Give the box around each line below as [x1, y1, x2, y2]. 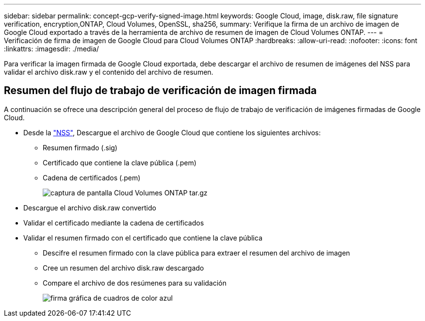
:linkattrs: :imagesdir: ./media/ [4, 45, 99, 53]
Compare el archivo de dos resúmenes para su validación [43, 278, 227, 287]
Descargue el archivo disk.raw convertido [23, 203, 156, 212]
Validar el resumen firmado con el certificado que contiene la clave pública [23, 233, 262, 242]
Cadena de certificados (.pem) [43, 173, 141, 182]
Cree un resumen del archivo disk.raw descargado [43, 263, 204, 272]
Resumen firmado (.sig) [43, 143, 117, 152]
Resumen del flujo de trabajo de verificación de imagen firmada [4, 84, 317, 97]
